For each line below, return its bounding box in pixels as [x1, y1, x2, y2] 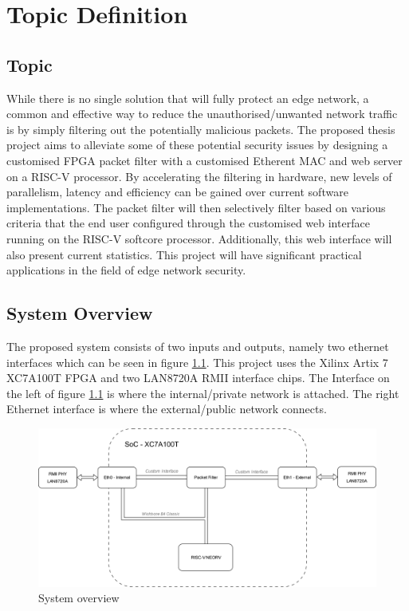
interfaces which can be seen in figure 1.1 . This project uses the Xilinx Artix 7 [6, 353, 388, 370]
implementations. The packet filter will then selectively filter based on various [6, 199, 386, 215]
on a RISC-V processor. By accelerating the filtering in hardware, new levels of [6, 168, 392, 184]
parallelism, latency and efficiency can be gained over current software [6, 183, 348, 200]
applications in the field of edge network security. [6, 262, 246, 278]
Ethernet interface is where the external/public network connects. [6, 400, 327, 417]
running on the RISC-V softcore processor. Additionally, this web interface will [6, 230, 392, 246]
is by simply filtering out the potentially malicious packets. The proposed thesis [6, 120, 395, 137]
